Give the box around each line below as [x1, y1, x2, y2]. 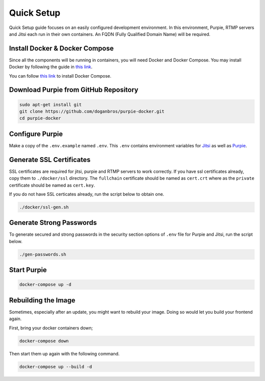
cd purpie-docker [19, 115, 61, 121]
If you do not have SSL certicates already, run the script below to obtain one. [9, 191, 164, 197]
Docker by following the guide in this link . [9, 64, 93, 70]
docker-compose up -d [19, 282, 72, 287]
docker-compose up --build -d [19, 364, 92, 369]
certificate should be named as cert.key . [9, 182, 95, 188]
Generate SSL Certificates [9, 155, 91, 164]
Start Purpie [9, 266, 47, 274]
